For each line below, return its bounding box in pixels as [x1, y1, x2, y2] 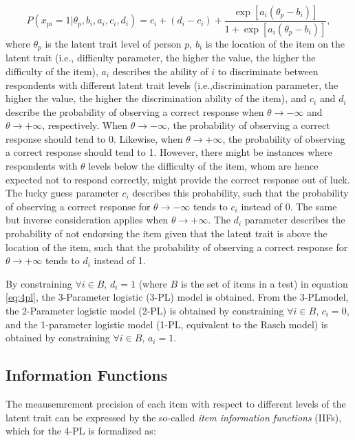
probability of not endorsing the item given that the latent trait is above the [6, 226, 327, 241]
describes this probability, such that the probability [132, 186, 349, 200]
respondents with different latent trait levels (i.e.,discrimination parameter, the [6, 77, 338, 92]
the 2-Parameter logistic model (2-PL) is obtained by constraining [6, 303, 284, 318]
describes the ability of [112, 63, 208, 78]
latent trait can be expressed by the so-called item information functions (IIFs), [6, 410, 342, 424]
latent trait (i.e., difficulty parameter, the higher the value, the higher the [6, 50, 316, 65]
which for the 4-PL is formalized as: [6, 423, 156, 438]
